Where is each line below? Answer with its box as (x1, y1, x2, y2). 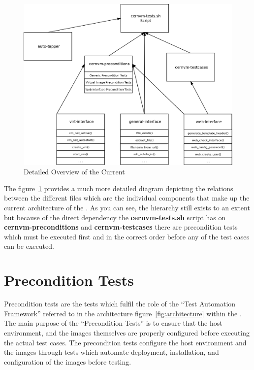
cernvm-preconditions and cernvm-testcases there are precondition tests (4, 222, 238, 232)
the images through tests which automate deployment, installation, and (4, 347, 219, 357)
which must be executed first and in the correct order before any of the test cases (4, 231, 249, 241)
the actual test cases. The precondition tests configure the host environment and (4, 337, 247, 347)
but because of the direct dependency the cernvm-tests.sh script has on (4, 212, 226, 222)
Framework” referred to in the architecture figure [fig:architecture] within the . (4, 308, 242, 318)
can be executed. (4, 241, 54, 251)
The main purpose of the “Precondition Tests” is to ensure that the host (4, 318, 222, 328)
